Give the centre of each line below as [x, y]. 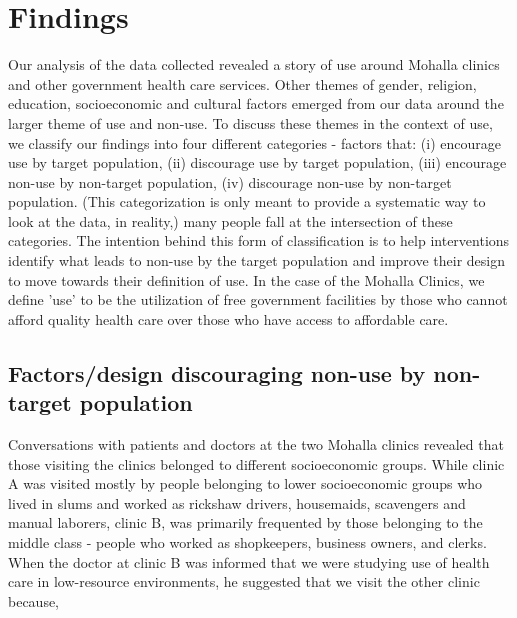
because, [34, 600]
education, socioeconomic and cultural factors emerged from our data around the [256, 103]
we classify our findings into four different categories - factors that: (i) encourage [254, 142]
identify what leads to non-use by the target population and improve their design [256, 260]
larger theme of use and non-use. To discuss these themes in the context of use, [250, 122]
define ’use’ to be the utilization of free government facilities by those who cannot [258, 299]
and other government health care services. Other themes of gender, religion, [242, 83]
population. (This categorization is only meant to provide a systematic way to [247, 201]
